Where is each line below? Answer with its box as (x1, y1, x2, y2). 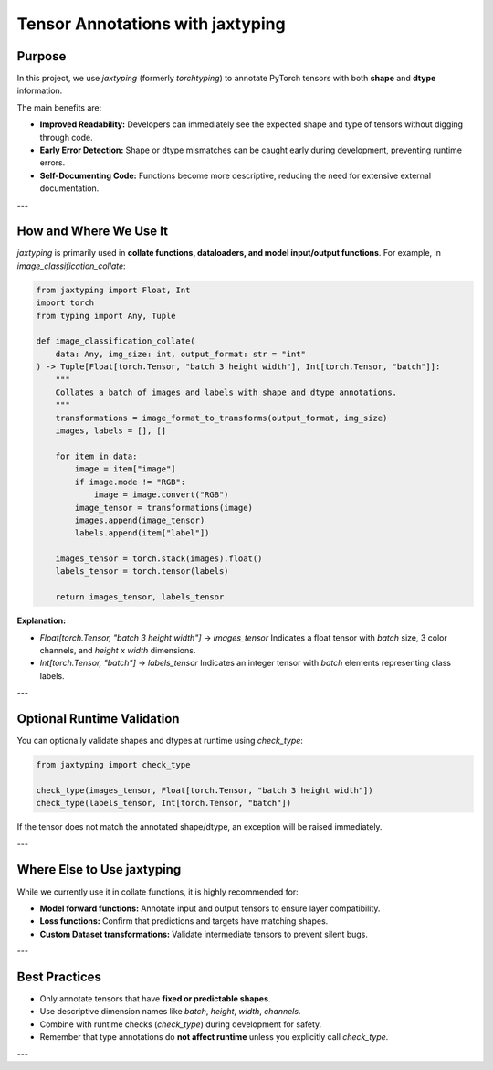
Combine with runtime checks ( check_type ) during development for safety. (39, 1019, 322, 1030)
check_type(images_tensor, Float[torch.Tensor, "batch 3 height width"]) (36, 785, 373, 795)
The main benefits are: (16, 101, 102, 113)
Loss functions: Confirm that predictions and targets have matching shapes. (39, 916, 329, 927)
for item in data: (55, 450, 138, 461)
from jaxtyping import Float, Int (36, 284, 191, 295)
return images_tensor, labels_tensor (55, 592, 225, 602)
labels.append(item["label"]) (74, 528, 210, 538)
